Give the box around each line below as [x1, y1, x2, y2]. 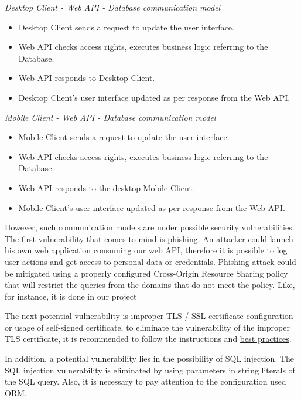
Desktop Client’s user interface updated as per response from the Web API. [18, 91, 290, 103]
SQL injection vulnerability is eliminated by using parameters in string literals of [5, 363, 295, 376]
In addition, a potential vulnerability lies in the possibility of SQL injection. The [5, 352, 295, 365]
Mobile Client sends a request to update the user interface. [18, 131, 230, 143]
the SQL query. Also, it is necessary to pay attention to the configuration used [5, 375, 286, 388]
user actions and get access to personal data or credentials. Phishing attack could [5, 255, 296, 267]
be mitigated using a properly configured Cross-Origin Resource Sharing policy [5, 267, 288, 279]
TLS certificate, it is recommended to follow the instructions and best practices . [5, 332, 292, 345]
